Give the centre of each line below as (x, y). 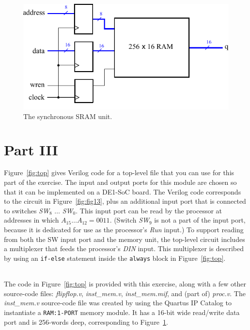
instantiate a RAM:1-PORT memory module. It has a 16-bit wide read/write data (122, 312)
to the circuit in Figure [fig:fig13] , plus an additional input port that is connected (125, 201)
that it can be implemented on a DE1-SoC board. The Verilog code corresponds (123, 191)
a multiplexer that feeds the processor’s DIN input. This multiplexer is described (124, 248)
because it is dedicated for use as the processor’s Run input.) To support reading (124, 230)
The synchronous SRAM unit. (68, 116)
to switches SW (27, 210)
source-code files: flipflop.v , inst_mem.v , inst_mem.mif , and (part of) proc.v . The (125, 293)
